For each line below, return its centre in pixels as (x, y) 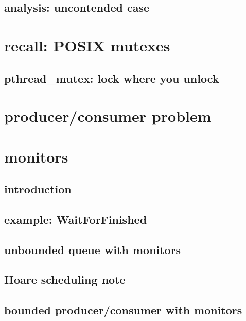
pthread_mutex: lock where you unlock (112, 78)
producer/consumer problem (108, 116)
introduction (38, 189)
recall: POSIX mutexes (87, 45)
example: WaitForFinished (76, 219)
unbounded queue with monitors (93, 249)
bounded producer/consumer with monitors (123, 310)
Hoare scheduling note (65, 280)
